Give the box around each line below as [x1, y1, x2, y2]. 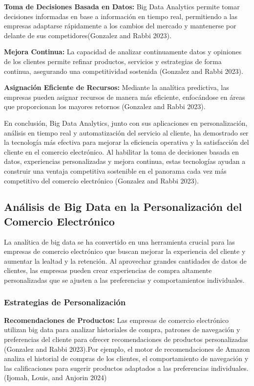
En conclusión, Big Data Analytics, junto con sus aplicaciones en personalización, [4, 117, 248, 128]
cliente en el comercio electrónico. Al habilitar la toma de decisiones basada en [4, 146, 239, 157]
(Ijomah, [4, 372, 30, 383]
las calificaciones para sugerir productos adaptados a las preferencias [4, 363, 209, 373]
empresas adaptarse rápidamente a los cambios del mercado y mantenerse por [4, 21, 236, 31]
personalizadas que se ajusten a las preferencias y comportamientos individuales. [4, 275, 245, 285]
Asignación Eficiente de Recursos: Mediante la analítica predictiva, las [4, 82, 229, 92]
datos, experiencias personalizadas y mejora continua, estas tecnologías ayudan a [4, 156, 246, 166]
